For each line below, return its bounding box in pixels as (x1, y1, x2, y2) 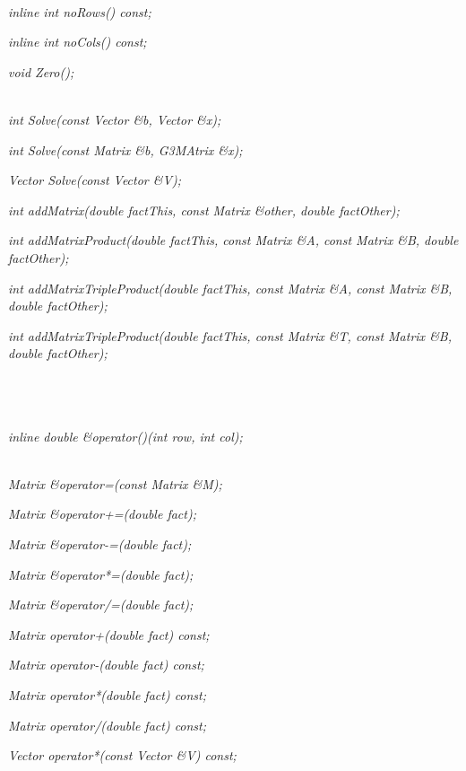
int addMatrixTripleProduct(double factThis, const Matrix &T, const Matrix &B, (8, 326, 453, 345)
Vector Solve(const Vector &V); (8, 171, 181, 189)
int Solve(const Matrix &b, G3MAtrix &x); (8, 140, 243, 159)
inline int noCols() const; (8, 32, 147, 51)
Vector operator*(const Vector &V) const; (8, 746, 237, 765)
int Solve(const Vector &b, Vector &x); (8, 110, 221, 128)
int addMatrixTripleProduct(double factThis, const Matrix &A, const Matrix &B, (8, 278, 453, 297)
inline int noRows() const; (8, 2, 151, 21)
